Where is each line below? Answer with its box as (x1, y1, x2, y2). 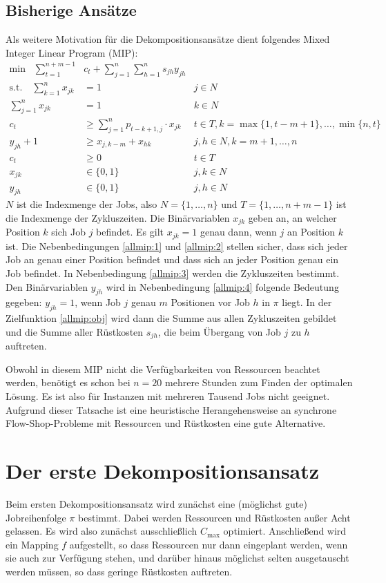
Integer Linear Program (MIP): (6, 45, 138, 59)
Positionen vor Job (171, 295, 250, 309)
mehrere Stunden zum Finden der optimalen (165, 375, 353, 390)
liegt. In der (282, 295, 332, 309)
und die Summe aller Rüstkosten (6, 324, 144, 338)
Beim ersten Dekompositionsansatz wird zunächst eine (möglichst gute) (6, 496, 307, 510)
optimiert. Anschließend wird (223, 524, 347, 538)
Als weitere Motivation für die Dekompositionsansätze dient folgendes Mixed (6, 32, 330, 46)
